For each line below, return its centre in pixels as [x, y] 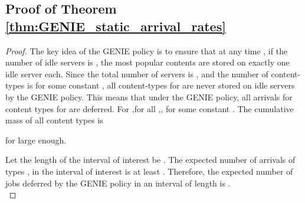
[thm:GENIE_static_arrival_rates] [116, 26]
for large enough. [36, 140]
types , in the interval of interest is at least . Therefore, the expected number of [149, 171]
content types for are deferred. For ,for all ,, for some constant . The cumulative [150, 108]
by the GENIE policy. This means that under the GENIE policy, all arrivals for [149, 96]
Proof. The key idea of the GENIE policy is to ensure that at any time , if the [147, 50]
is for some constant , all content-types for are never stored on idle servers [161, 85]
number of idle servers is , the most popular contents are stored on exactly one [147, 62]
